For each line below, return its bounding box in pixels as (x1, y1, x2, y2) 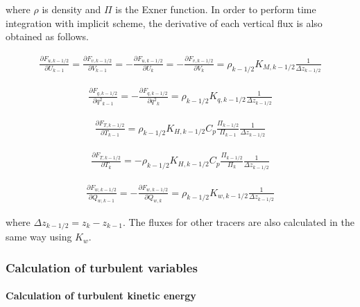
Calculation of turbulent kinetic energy (6, 288, 196, 303)
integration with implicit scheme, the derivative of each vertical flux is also (6, 15, 323, 30)
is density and (42, 2, 101, 16)
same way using (6, 229, 72, 244)
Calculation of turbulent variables (6, 258, 198, 276)
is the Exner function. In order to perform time (115, 2, 316, 16)
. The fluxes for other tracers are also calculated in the (122, 214, 354, 229)
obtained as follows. (6, 29, 89, 44)
